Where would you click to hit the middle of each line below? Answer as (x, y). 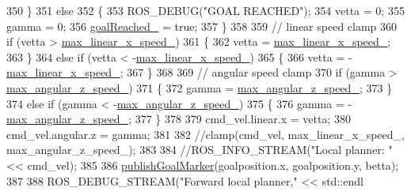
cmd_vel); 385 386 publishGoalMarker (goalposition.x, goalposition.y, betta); (213, 165)
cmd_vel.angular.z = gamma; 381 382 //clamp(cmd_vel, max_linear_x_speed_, (205, 134)
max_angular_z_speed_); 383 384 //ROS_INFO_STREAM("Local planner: (196, 150)
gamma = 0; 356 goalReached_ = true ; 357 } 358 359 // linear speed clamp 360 (202, 26)
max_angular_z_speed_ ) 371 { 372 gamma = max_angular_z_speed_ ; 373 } (200, 87)
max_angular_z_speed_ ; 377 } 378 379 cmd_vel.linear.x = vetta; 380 (179, 119)
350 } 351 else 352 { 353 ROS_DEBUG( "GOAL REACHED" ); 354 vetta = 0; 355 (205, 10)
